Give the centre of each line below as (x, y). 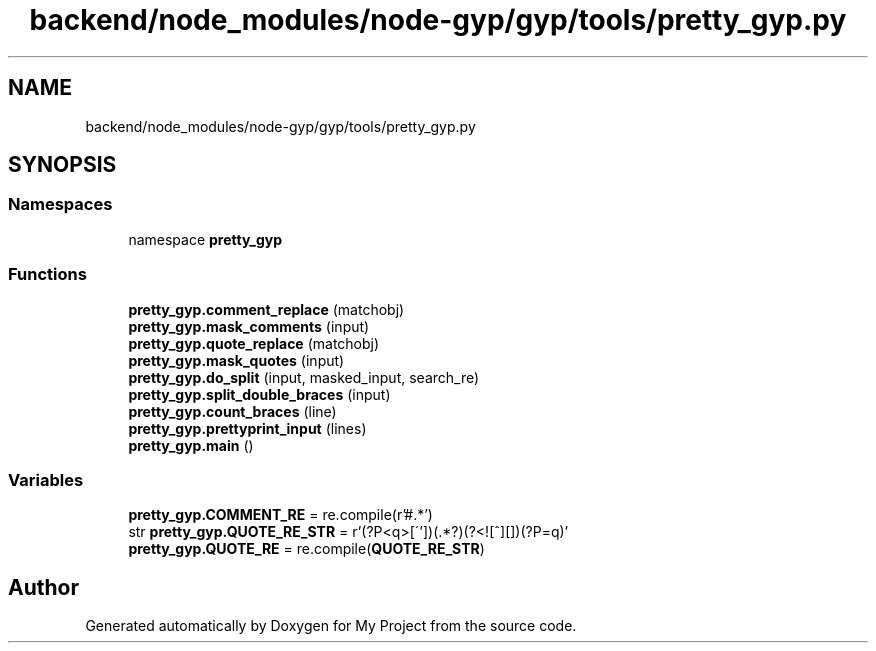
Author (43, 587)
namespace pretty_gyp (205, 239)
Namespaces (60, 204)
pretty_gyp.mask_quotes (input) (236, 360)
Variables (46, 479)
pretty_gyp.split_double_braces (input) (259, 394)
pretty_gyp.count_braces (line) (232, 411)
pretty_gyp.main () (191, 445)
